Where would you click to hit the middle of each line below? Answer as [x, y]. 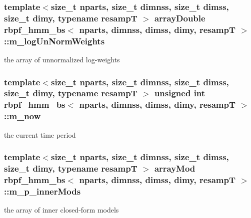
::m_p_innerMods [42, 191]
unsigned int [180, 93]
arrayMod [175, 168]
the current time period [40, 134]
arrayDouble [180, 18]
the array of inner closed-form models [61, 210]
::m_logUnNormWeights [54, 41]
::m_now [22, 116]
